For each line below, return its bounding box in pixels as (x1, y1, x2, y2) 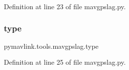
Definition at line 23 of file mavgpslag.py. (4, 1, 126, 11)
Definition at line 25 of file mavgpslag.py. (4, 57, 126, 67)
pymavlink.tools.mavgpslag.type (4, 41, 99, 51)
